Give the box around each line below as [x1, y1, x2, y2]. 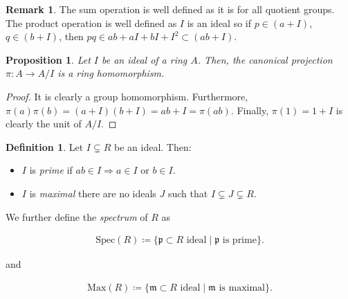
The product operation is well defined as [6, 15, 177, 30]
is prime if [29, 163, 73, 177]
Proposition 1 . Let [6, 52, 91, 66]
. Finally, [230, 102, 269, 117]
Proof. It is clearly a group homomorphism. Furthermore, [6, 89, 248, 103]
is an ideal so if [187, 15, 252, 30]
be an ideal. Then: [113, 139, 192, 154]
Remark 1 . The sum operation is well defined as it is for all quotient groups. [6, 2, 335, 16]
